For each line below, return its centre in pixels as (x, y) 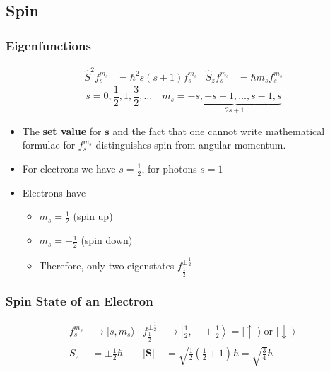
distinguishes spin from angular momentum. (191, 145)
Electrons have (54, 192)
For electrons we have (69, 168)
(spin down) (107, 240)
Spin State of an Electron (79, 300)
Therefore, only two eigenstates (107, 265)
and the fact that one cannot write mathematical (219, 130)
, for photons (169, 168)
